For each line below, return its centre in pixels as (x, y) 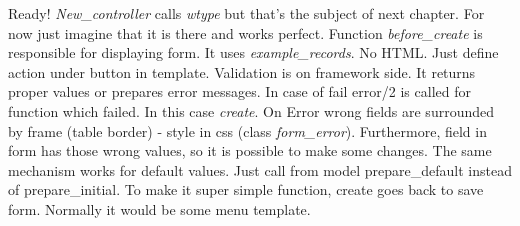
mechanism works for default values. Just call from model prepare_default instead (260, 169)
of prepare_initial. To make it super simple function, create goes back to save (246, 189)
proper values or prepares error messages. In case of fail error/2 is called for (239, 91)
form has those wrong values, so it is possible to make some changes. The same (250, 150)
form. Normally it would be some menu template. (159, 208)
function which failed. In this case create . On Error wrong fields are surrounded (251, 110)
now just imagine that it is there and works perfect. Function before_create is (245, 32)
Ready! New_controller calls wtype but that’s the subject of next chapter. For (246, 13)
